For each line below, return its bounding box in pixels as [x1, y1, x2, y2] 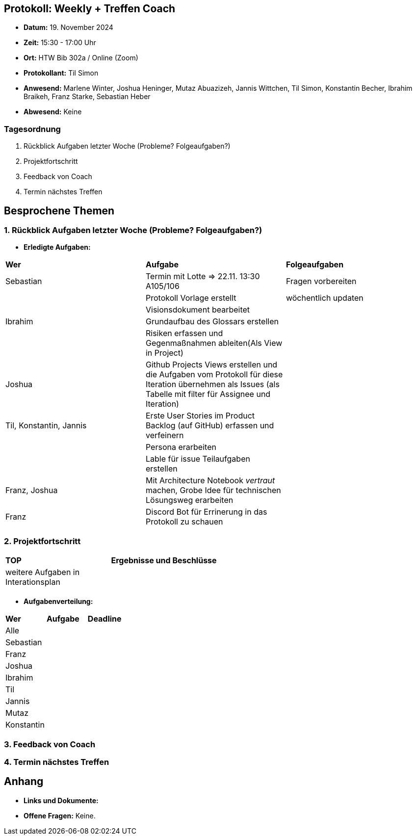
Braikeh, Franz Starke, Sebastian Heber [24, 92, 151, 101]
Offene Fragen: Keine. [24, 811, 96, 820]
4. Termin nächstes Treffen [4, 757, 109, 767]
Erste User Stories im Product [145, 411, 255, 421]
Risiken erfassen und [145, 328, 223, 339]
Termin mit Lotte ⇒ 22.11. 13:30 [145, 271, 260, 282]
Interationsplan [5, 577, 60, 587]
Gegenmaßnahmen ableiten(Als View [145, 338, 283, 348]
